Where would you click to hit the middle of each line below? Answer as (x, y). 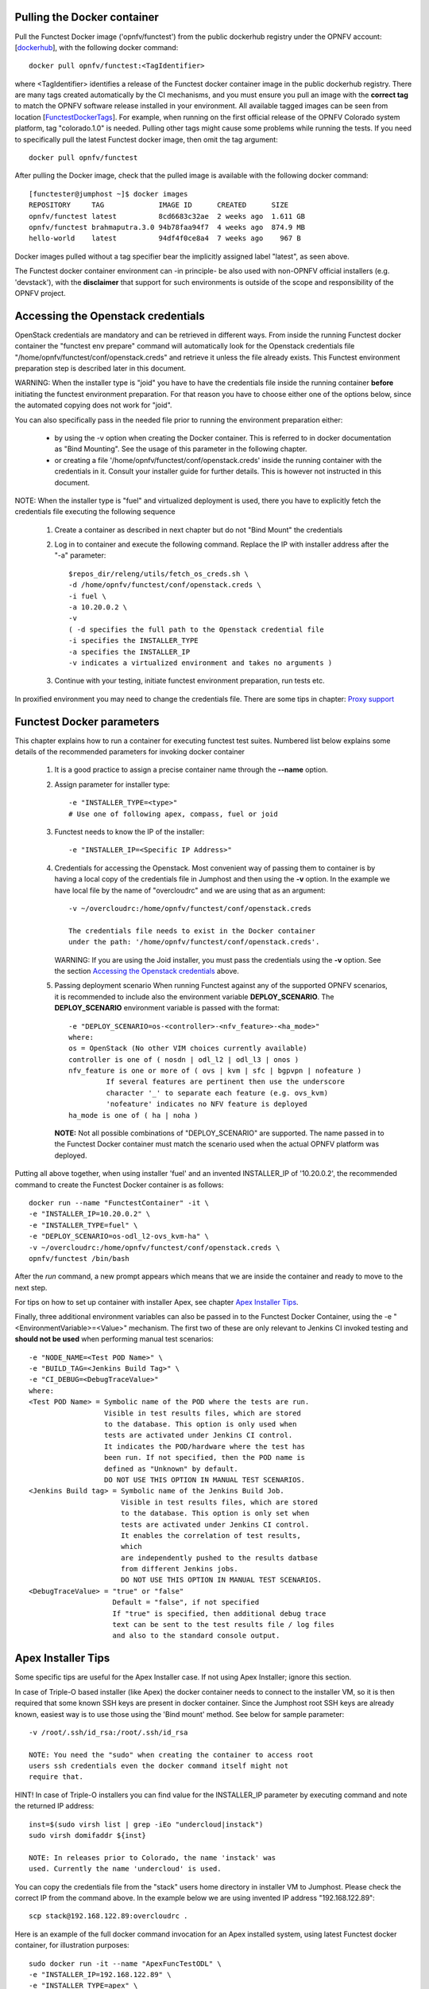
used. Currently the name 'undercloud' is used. (125, 1869)
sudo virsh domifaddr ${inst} (88, 1835)
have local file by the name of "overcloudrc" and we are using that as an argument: (190, 890)
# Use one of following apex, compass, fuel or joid (173, 814)
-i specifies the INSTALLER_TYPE (133, 641)
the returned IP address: (54, 1806)
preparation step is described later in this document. (100, 368)
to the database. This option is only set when (215, 1513)
